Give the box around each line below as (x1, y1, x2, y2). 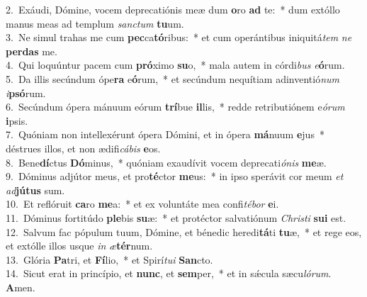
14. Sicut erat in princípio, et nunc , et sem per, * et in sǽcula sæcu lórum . (6, 266, 332, 281)
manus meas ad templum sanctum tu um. (6, 16, 184, 30)
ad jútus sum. (6, 182, 65, 197)
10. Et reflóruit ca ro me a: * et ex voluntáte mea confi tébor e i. (6, 196, 279, 211)
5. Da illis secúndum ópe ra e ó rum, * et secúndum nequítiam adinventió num (6, 71, 340, 86)
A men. (6, 279, 35, 294)
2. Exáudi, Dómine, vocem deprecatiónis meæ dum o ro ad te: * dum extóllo (6, 2, 340, 16)
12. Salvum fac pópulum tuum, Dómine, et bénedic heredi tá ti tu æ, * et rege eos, (6, 224, 362, 239)
